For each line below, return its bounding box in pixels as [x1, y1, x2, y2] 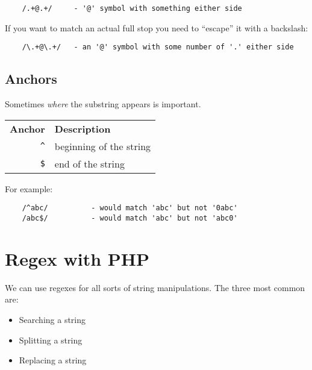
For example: [5, 182, 53, 195]
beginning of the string [54, 139, 151, 153]
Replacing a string [19, 354, 87, 366]
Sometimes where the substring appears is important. [5, 98, 201, 110]
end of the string [54, 156, 125, 171]
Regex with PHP [5, 246, 150, 271]
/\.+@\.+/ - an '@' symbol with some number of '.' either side [22, 43, 294, 52]
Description [54, 121, 111, 136]
